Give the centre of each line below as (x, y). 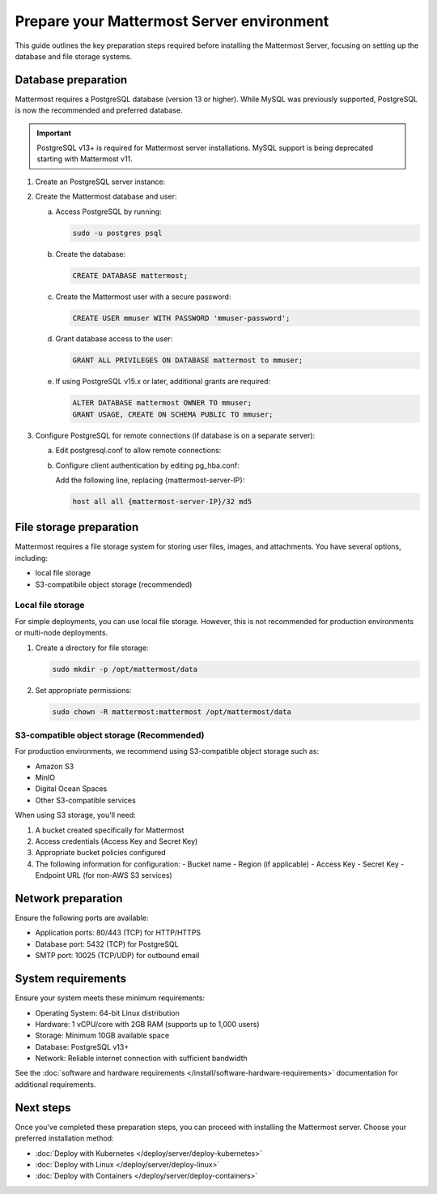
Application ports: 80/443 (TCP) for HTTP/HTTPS (118, 933)
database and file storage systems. (74, 56)
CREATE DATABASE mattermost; (130, 275)
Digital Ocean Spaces (71, 789)
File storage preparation (77, 527)
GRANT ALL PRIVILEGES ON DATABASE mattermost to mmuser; (188, 360)
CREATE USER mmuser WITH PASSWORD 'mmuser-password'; (181, 318)
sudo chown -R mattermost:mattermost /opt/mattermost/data (172, 712)
